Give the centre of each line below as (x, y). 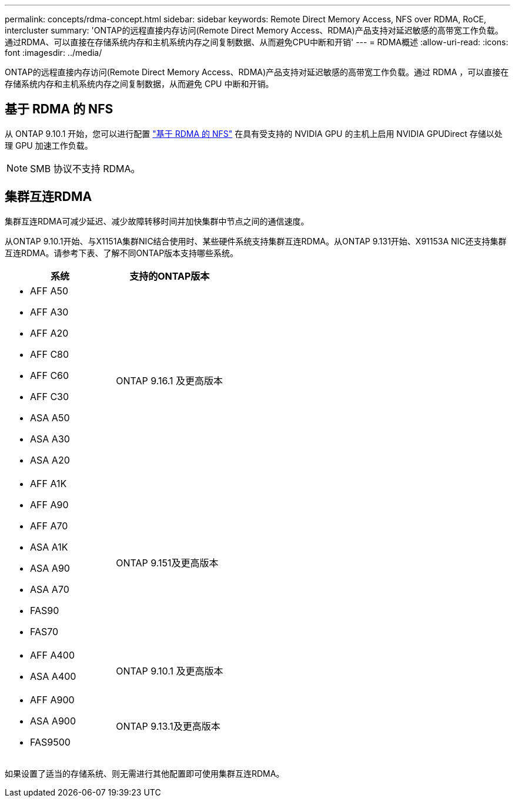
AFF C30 (50, 396)
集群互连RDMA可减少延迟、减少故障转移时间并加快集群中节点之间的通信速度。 (157, 221)
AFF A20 (49, 333)
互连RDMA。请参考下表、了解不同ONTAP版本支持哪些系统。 (122, 253)
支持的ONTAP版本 (170, 276)
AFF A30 (49, 312)
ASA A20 (50, 460)
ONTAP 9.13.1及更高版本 (168, 726)
